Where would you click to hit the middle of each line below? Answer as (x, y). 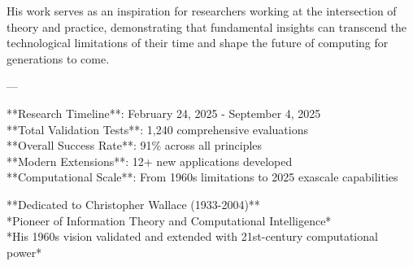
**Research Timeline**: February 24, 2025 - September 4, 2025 (164, 113)
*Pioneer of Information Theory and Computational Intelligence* (169, 220)
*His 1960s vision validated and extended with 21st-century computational (192, 236)
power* (24, 252)
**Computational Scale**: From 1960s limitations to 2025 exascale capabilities (202, 177)
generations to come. (58, 58)
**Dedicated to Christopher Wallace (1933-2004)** (133, 204)
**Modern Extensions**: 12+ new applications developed (150, 161)
